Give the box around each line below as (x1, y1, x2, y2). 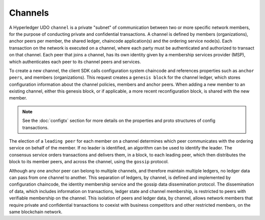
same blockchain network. (9, 209, 63, 215)
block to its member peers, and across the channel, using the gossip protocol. (9, 159, 169, 165)
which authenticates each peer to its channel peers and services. (9, 59, 141, 65)
